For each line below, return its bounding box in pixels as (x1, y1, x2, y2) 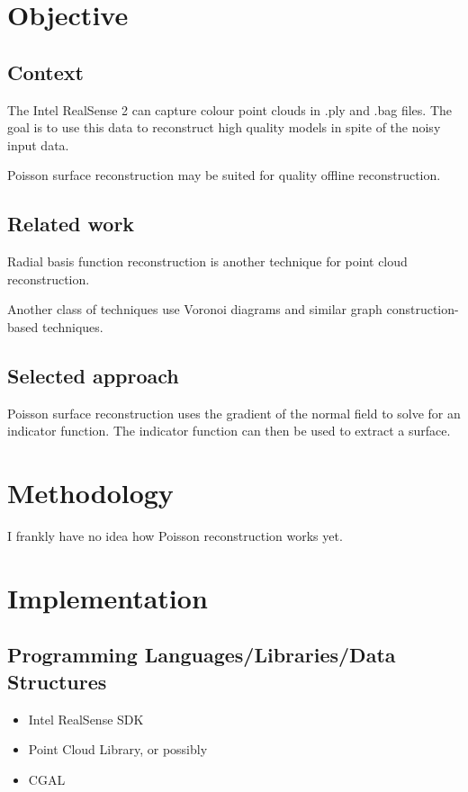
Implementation (7, 579, 208, 616)
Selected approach (7, 361, 179, 389)
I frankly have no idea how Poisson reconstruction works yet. (7, 526, 343, 545)
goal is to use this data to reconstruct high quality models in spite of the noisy (7, 118, 441, 137)
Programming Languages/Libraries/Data (7, 641, 396, 669)
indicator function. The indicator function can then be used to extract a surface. (7, 421, 451, 440)
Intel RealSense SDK (28, 709, 144, 728)
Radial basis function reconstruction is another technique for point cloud (7, 252, 408, 271)
